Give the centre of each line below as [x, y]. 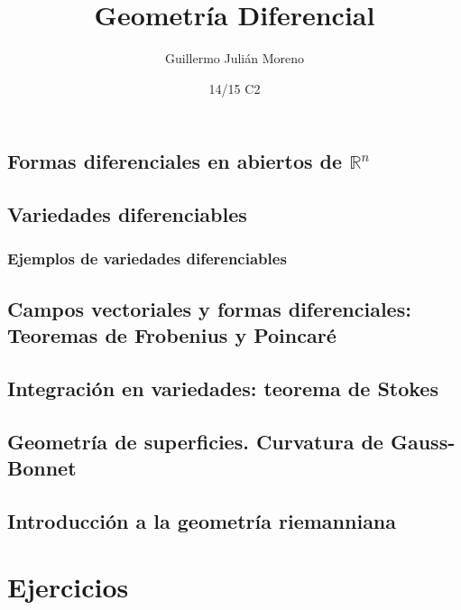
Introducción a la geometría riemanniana [202, 520]
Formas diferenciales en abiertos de [175, 161]
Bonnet [42, 468]
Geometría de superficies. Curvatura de [195, 441]
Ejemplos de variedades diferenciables [147, 259]
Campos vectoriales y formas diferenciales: [209, 308]
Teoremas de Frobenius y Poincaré [172, 335]
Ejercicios [68, 587]
